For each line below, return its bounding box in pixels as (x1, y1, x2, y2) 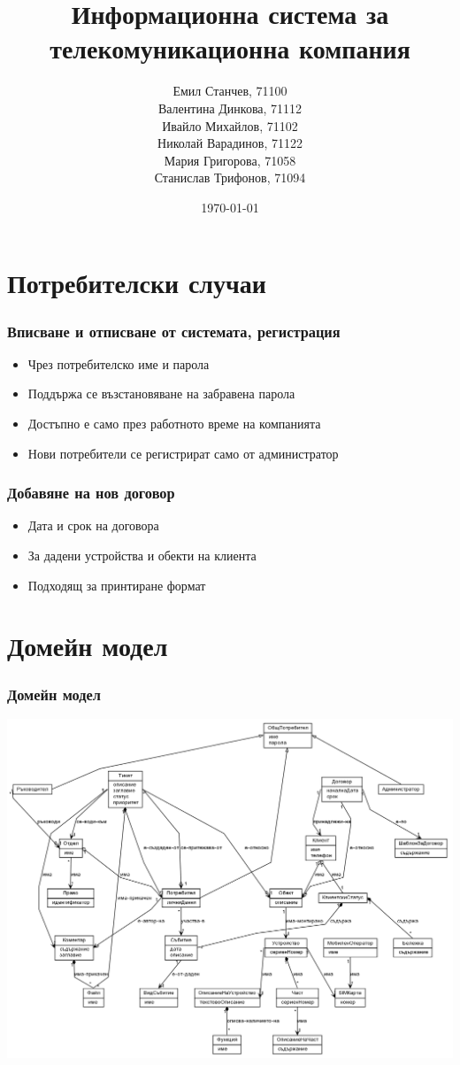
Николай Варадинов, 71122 (157, 134, 303, 152)
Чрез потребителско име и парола (27, 354, 210, 373)
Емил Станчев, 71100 (172, 81, 287, 100)
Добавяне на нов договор (7, 482, 175, 504)
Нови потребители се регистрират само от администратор (27, 444, 339, 462)
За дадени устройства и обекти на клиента (27, 546, 257, 565)
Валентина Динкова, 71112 (157, 98, 303, 117)
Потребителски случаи (7, 265, 267, 301)
